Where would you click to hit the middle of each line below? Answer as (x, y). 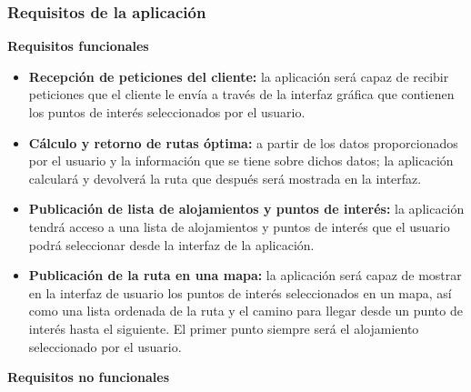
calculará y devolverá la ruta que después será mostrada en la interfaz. (225, 178)
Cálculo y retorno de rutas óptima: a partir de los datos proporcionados (243, 142)
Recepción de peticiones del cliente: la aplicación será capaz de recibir (239, 76)
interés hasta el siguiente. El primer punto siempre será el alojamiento (224, 328)
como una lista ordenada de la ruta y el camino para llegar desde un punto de (246, 311)
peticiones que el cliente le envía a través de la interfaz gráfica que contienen (241, 94)
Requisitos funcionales (78, 46)
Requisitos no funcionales (89, 377)
